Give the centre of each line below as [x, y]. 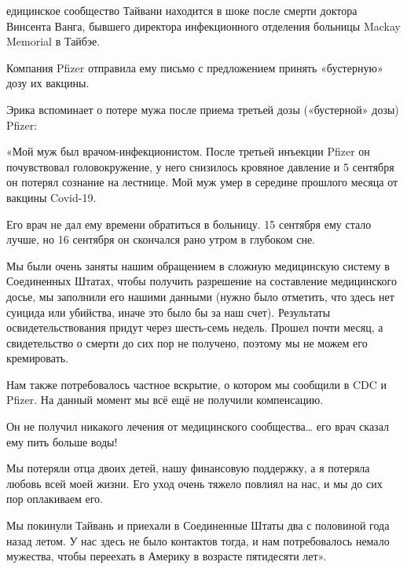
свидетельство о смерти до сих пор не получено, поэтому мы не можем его [187, 342]
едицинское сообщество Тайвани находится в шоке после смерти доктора [182, 10]
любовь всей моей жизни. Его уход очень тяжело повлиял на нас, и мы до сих [194, 483]
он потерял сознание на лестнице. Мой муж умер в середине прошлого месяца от [202, 182]
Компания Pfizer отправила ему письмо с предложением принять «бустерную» [195, 67]
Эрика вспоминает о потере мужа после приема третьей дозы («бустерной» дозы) [203, 109]
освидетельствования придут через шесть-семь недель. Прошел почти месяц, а [195, 327]
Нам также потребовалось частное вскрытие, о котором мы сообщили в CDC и [197, 384]
